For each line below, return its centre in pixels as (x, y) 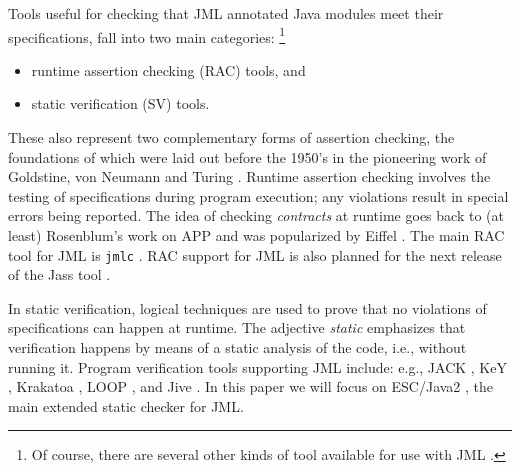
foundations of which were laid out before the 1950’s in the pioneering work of (247, 156)
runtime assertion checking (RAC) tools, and (168, 69)
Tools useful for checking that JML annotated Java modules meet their (226, 13)
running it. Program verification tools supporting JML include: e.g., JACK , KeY (257, 366)
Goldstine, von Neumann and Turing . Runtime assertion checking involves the (249, 176)
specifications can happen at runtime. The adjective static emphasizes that (237, 327)
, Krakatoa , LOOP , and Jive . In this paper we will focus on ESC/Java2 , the (251, 386)
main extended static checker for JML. (126, 405)
